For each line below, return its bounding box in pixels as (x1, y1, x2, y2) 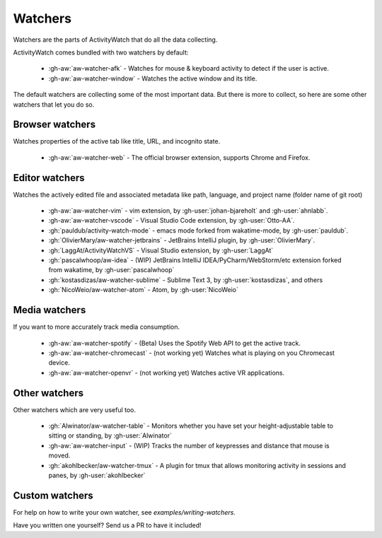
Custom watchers (13, 489, 93, 501)
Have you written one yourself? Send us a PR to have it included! (13, 521, 202, 530)
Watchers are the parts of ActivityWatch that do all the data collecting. (13, 35, 218, 44)
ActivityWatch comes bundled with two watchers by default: (13, 48, 189, 57)
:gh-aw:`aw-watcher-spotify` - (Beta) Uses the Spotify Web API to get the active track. (48, 339, 301, 347)
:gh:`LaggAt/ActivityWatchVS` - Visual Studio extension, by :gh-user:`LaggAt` (48, 246, 274, 255)
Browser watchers (13, 119, 95, 131)
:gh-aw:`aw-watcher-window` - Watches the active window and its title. (48, 74, 257, 83)
